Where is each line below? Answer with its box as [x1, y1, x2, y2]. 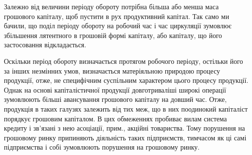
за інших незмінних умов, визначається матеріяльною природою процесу [4, 65, 220, 76]
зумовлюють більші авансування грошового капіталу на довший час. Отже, [4, 94, 227, 104]
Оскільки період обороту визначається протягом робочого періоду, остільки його [4, 56, 243, 66]
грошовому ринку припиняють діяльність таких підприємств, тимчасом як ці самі [4, 132, 247, 142]
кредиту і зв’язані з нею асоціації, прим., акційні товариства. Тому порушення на [4, 123, 245, 133]
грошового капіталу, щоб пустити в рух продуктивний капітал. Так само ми [4, 11, 229, 21]
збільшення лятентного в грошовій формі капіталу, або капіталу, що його [4, 30, 222, 40]
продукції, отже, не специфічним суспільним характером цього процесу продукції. [4, 75, 249, 85]
